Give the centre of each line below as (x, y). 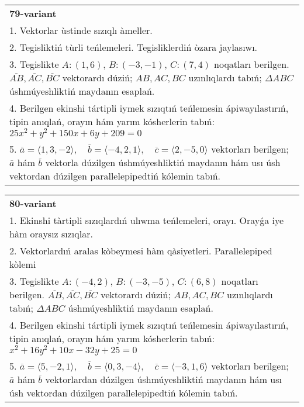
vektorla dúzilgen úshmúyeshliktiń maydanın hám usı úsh (163, 162)
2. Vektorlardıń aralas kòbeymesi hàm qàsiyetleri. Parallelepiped (141, 250)
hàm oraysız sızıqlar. (51, 233)
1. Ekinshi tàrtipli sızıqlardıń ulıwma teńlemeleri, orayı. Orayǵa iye (147, 220)
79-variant (33, 13)
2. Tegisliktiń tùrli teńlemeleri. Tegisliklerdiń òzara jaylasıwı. (134, 47)
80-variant (33, 203)
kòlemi (23, 264)
